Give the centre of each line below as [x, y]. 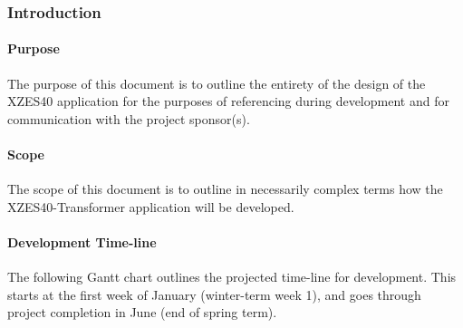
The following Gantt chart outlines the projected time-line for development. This [232, 277]
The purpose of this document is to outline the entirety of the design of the [217, 83]
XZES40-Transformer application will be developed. [151, 206]
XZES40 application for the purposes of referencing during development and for [228, 101]
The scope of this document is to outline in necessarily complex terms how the [225, 189]
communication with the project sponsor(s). [129, 118]
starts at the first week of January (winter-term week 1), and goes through [214, 294]
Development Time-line [82, 242]
